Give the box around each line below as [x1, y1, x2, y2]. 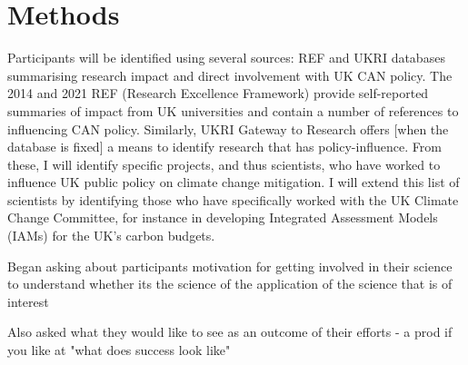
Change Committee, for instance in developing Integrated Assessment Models [7, 208, 438, 227]
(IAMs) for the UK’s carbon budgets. [7, 226, 215, 245]
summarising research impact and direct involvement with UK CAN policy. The [7, 65, 453, 84]
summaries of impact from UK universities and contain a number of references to [7, 101, 459, 120]
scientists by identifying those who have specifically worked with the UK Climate [7, 190, 459, 209]
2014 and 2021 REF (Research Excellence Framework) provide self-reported [7, 84, 429, 103]
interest [7, 291, 49, 311]
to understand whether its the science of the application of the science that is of [7, 274, 453, 293]
